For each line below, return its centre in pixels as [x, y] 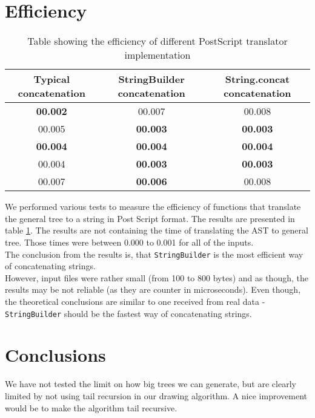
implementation [157, 55]
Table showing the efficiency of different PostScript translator [157, 41]
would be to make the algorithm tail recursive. [91, 407]
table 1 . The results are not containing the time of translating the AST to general [157, 230]
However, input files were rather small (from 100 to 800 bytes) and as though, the [157, 277]
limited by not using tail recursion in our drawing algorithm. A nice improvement [156, 395]
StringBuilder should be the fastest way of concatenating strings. [128, 313]
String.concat [257, 79]
